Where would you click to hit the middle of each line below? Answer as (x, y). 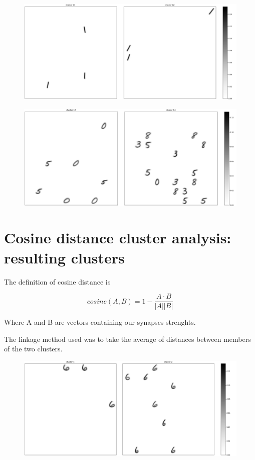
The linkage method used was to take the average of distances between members (127, 339)
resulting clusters (64, 257)
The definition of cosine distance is (57, 281)
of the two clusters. (33, 349)
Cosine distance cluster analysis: (118, 238)
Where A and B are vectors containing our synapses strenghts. (100, 322)
